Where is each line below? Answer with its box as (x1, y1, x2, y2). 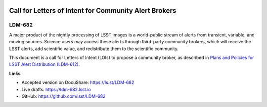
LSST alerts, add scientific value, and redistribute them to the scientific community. (9, 46, 179, 52)
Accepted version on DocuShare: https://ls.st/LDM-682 (21, 80, 134, 85)
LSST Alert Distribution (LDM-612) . (9, 61, 80, 67)
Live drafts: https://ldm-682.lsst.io (21, 86, 91, 92)
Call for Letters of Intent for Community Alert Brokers (9, 6, 177, 15)
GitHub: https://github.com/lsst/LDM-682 (21, 93, 106, 99)
